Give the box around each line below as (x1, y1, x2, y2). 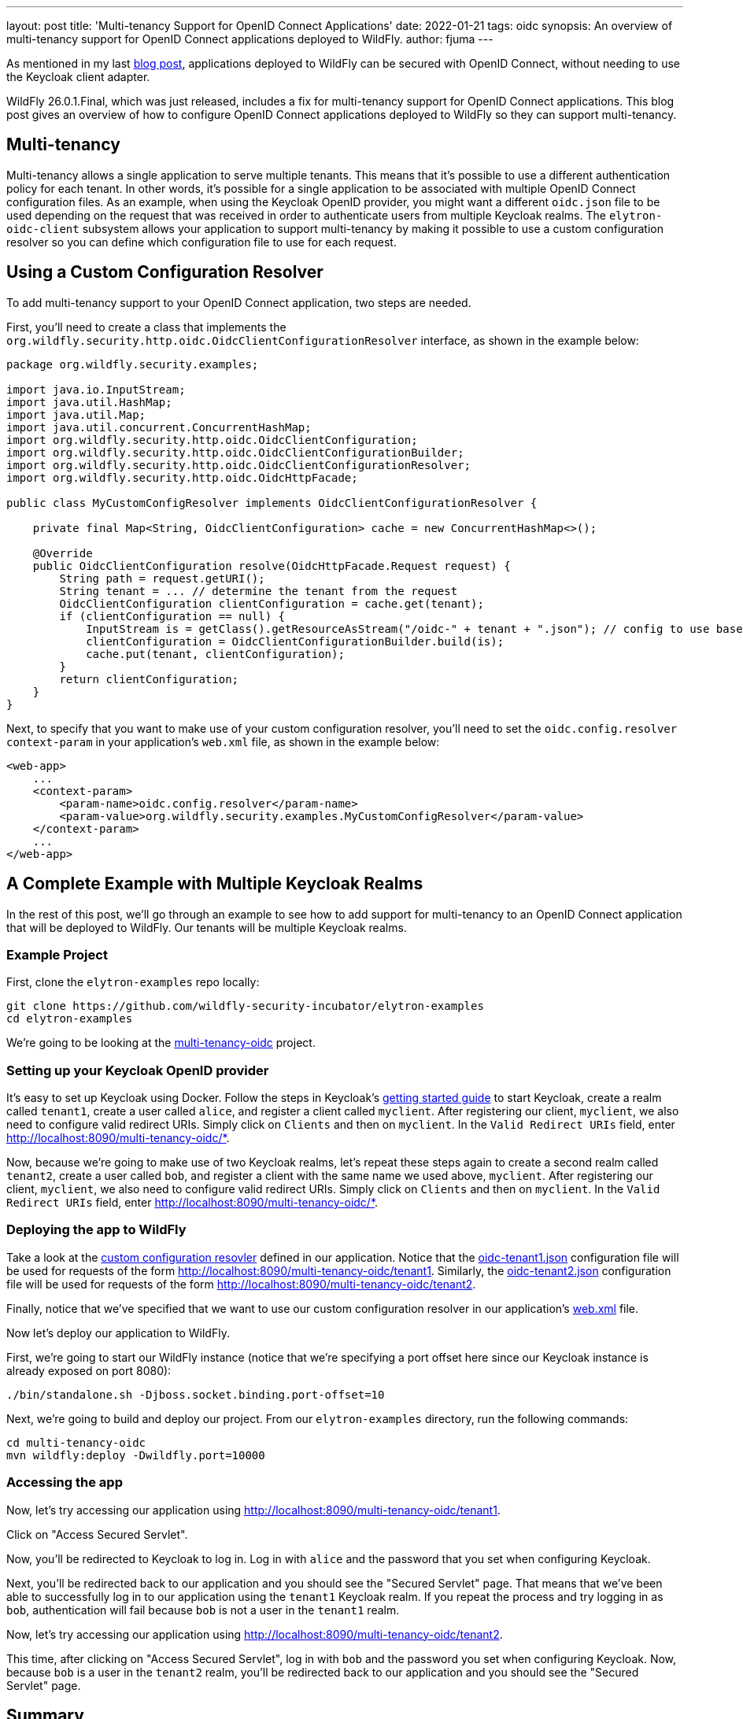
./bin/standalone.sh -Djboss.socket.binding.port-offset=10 (6, 1388, 385, 1401)
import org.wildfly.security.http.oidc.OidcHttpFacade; (6, 471, 358, 484)
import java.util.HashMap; (6, 395, 172, 408)
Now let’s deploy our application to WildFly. (6, 1325, 230, 1340)
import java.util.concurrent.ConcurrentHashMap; (6, 420, 312, 434)
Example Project (6, 946, 108, 963)
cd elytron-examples (6, 1012, 133, 1026)
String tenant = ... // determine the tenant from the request (59, 584, 458, 597)
